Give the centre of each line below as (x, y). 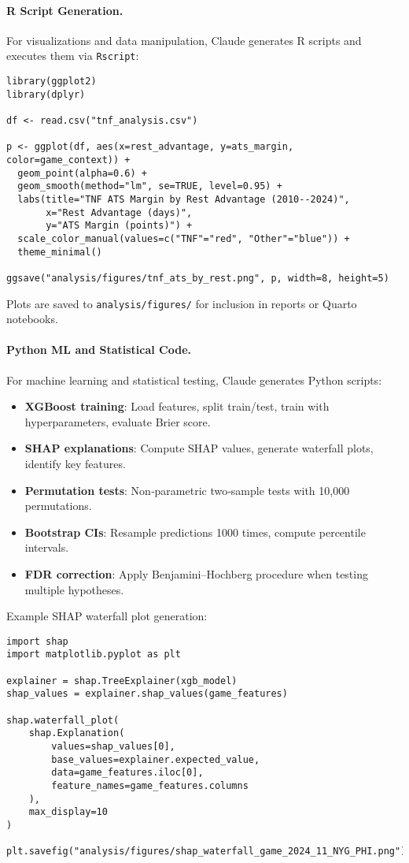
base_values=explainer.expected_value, (156, 759)
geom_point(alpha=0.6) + (82, 173)
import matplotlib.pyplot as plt (94, 655)
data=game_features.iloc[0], (127, 773)
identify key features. (75, 463)
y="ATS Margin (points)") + (119, 226)
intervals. (47, 547)
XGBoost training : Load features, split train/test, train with (177, 406)
